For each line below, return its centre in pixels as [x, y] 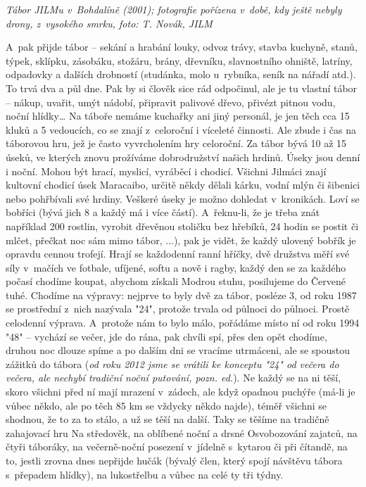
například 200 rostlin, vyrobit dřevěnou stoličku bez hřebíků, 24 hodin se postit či [182, 226]
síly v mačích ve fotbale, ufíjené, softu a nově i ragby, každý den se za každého [176, 267]
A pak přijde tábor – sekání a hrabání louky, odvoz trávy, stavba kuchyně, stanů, [182, 47]
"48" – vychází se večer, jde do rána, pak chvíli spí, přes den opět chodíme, [166, 336]
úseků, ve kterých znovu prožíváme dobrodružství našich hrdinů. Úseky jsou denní [183, 157]
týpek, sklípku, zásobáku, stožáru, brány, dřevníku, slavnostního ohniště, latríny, [179, 60]
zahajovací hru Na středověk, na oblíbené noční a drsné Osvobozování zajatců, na [182, 432]
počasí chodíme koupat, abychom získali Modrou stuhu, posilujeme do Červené [176, 281]
